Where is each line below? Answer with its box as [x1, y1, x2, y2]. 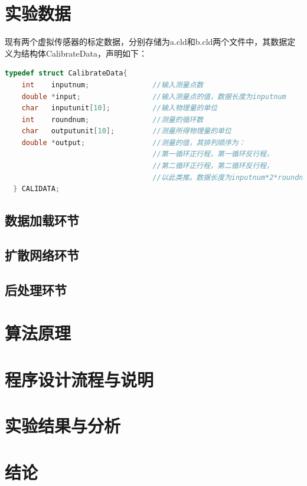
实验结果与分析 [5, 413, 121, 438]
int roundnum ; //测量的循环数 [21, 115, 204, 124]
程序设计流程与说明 [5, 367, 154, 391]
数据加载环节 [5, 211, 79, 229]
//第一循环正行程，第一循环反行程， [152, 150, 274, 159]
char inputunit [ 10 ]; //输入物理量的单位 [21, 104, 218, 113]
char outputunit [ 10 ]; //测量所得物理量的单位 [21, 127, 231, 136]
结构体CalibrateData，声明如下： [21, 47, 147, 59]
